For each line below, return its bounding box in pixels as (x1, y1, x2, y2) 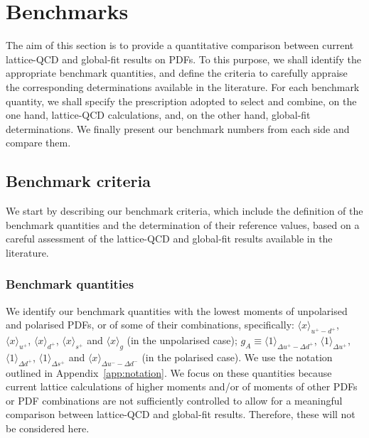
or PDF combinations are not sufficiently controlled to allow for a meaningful (6, 392, 343, 407)
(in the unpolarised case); (127, 333, 237, 348)
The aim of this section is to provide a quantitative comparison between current (6, 38, 354, 53)
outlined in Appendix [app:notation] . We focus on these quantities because (6, 365, 332, 380)
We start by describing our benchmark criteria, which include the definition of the (6, 203, 363, 218)
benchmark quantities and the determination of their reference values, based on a (6, 217, 360, 232)
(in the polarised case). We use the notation (141, 349, 333, 364)
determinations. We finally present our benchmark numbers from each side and (6, 121, 350, 136)
